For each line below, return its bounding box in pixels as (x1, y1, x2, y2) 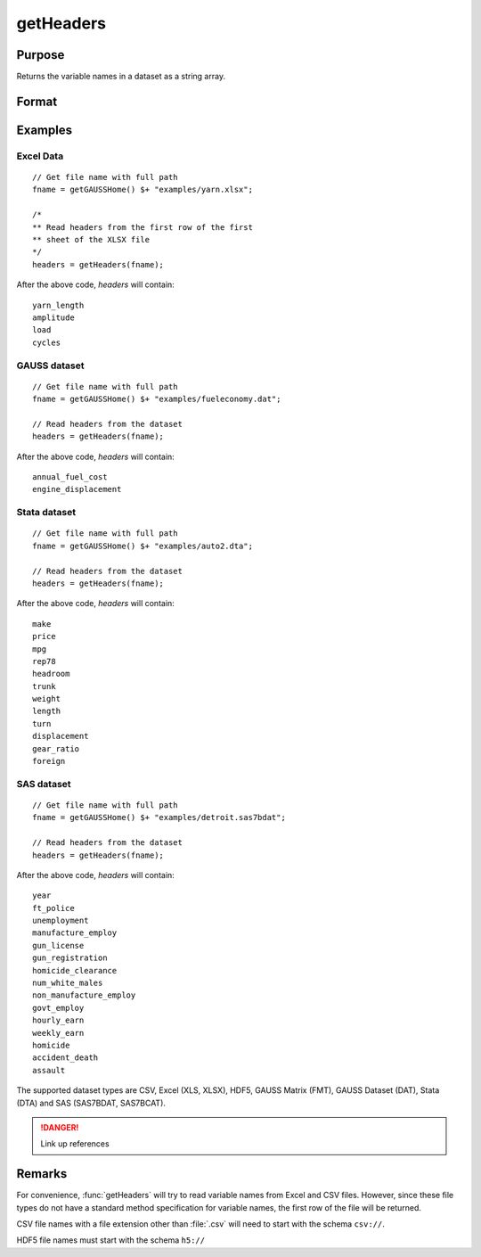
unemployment (32, 916, 89, 926)
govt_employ (32, 1003, 85, 1013)
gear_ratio (32, 744, 80, 753)
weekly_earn (32, 1028, 85, 1038)
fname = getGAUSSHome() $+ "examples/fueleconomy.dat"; (32, 394, 281, 405)
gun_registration (32, 953, 108, 963)
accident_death (32, 1053, 99, 1063)
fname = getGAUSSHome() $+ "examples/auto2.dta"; (32, 540, 254, 551)
